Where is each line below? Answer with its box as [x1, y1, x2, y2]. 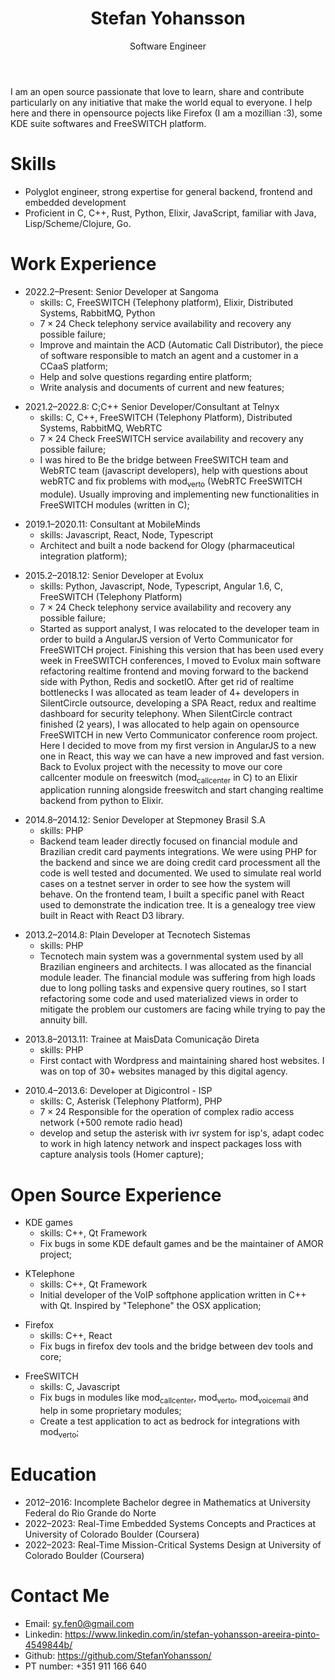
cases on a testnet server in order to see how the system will [39, 878, 291, 890]
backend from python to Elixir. [39, 795, 164, 807]
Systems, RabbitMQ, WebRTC [39, 422, 163, 434]
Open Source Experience [10, 1183, 222, 1206]
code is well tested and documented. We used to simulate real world [39, 867, 322, 879]
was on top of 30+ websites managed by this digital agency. [39, 1065, 288, 1077]
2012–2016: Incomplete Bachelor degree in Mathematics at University [24, 1496, 312, 1508]
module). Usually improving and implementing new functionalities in [39, 488, 320, 500]
